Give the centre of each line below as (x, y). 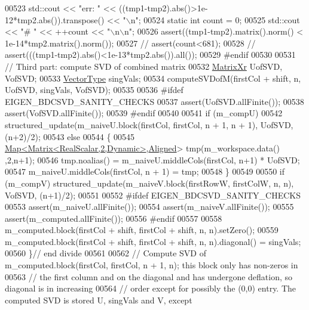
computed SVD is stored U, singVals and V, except (99, 300)
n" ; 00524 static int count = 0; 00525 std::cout (215, 19)
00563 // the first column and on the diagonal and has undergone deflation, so (149, 276)
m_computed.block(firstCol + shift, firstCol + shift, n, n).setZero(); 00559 (142, 230)
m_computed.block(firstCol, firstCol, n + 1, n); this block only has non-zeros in (152, 265)
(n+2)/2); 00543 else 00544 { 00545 (70, 136)
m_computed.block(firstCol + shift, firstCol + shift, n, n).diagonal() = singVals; (153, 241)
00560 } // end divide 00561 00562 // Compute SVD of (105, 253)
